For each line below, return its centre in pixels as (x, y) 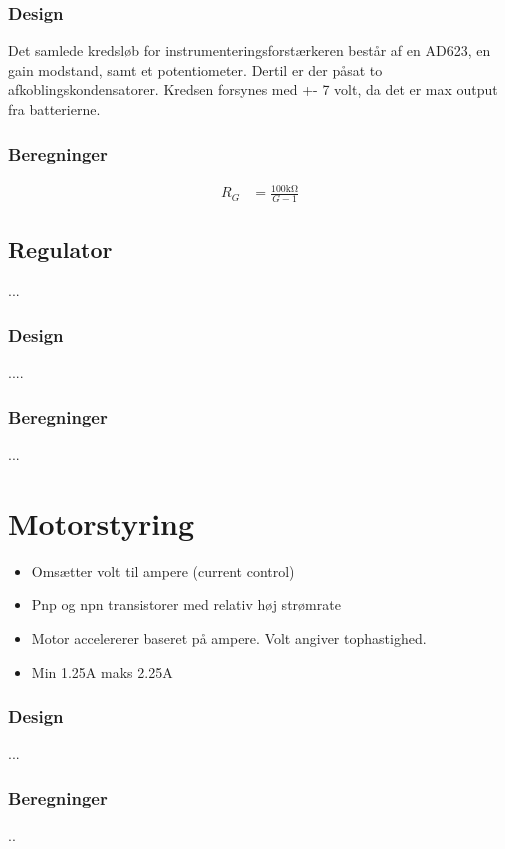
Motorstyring (101, 522)
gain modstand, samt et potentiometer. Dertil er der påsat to (195, 69)
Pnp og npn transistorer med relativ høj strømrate (186, 604)
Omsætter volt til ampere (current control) (163, 570)
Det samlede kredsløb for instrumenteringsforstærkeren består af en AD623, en (249, 50)
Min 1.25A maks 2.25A (102, 671)
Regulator (60, 248)
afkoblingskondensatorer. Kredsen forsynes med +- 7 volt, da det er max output (253, 89)
